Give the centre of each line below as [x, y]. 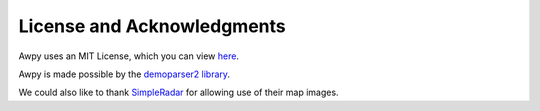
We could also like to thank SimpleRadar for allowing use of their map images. [178, 92]
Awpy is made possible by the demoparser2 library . [124, 74]
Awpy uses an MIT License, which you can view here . [129, 56]
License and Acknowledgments [152, 26]
